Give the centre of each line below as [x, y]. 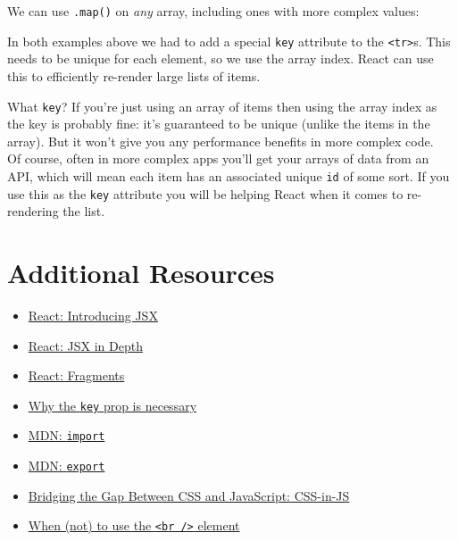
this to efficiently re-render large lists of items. [134, 75]
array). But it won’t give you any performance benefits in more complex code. [221, 141]
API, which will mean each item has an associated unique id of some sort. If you [229, 175]
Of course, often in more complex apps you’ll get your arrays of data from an [218, 158]
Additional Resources [141, 273]
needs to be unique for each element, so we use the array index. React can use [221, 58]
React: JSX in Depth [85, 345]
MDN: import [67, 435]
